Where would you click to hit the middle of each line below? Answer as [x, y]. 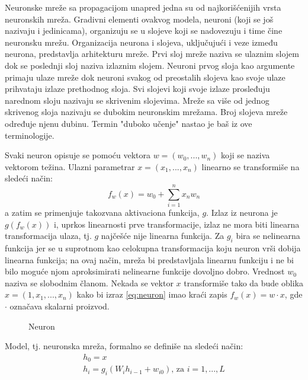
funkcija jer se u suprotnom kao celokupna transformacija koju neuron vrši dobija [153, 248]
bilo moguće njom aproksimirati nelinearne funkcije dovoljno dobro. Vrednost [145, 271]
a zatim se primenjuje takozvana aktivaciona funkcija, [102, 213]
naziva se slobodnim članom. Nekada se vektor [89, 282]
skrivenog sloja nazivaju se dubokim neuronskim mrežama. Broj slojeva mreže [146, 112]
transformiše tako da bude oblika [243, 282]
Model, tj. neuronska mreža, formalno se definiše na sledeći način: [124, 346]
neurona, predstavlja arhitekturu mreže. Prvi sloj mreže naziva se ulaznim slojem [152, 54]
